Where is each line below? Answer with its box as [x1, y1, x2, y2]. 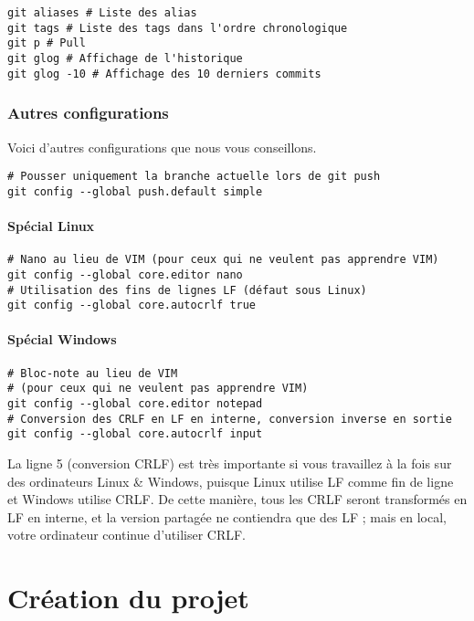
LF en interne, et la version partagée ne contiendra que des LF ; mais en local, [7, 507, 448, 526]
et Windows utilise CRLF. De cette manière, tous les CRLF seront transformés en [7, 489, 468, 509]
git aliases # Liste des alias [7, 6, 197, 19]
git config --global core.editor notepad [7, 396, 263, 410]
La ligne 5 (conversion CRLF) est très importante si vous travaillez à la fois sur [7, 453, 452, 472]
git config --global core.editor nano [7, 268, 243, 281]
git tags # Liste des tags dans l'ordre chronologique [7, 21, 348, 35]
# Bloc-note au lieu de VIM [7, 366, 178, 380]
